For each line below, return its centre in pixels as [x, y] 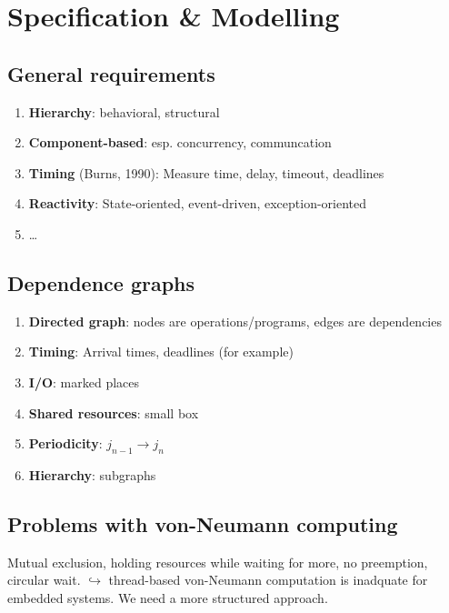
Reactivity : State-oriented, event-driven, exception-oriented [198, 203]
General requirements [111, 73]
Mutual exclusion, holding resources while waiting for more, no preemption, [218, 562]
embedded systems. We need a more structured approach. [168, 597]
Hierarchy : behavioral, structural [124, 111]
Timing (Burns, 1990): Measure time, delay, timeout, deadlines [206, 172]
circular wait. [44, 580]
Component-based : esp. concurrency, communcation [180, 142]
